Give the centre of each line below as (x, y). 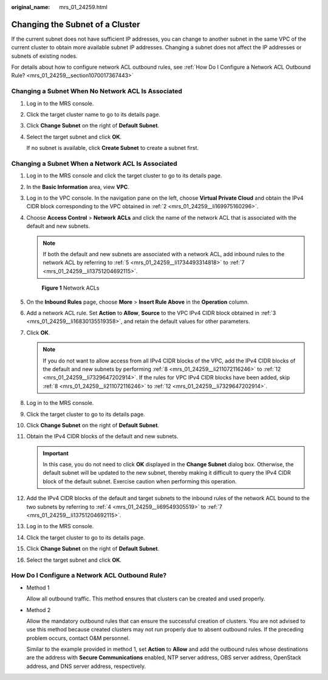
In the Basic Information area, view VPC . (78, 187)
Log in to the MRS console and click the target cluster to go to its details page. (124, 175)
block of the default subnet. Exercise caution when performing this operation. (140, 481)
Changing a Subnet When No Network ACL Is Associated (97, 91)
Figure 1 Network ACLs (70, 288)
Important (56, 453)
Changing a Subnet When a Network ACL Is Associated (94, 163)
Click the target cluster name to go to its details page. (94, 114)
